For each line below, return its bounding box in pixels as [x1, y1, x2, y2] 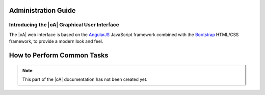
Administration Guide [9, 6, 76, 15]
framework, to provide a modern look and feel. [9, 38, 103, 44]
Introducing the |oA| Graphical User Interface [9, 21, 120, 28]
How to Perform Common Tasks [9, 51, 109, 59]
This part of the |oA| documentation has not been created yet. [22, 76, 148, 82]
